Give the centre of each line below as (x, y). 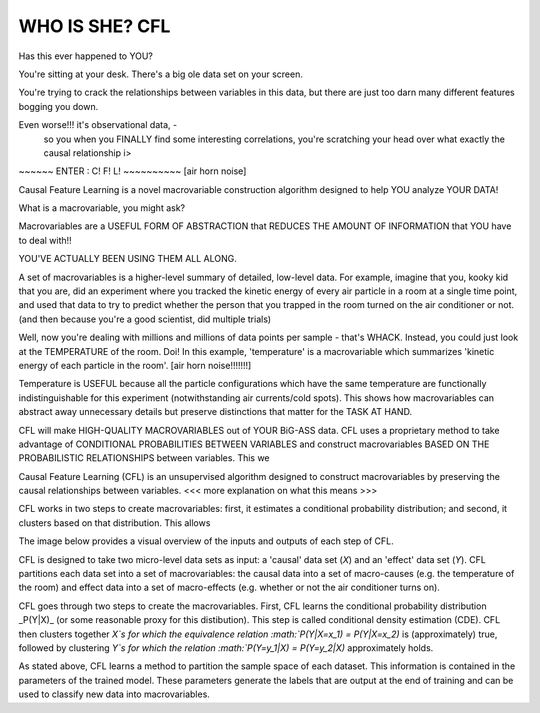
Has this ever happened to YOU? (86, 56)
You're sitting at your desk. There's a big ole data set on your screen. (161, 74)
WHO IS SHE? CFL (94, 26)
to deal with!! (45, 240)
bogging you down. (58, 106)
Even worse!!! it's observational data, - (98, 125)
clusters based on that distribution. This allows (114, 522)
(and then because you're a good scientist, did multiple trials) (145, 319)
